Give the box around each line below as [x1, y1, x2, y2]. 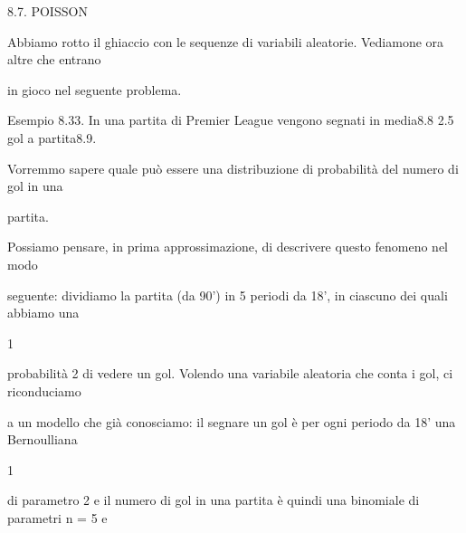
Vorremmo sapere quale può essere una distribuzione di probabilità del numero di [7, 158, 459, 177]
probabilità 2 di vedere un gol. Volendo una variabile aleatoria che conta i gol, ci [7, 364, 453, 383]
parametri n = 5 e [7, 508, 108, 527]
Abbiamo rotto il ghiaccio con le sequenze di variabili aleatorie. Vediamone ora [7, 32, 444, 51]
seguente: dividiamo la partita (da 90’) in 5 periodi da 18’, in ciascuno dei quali [7, 285, 448, 304]
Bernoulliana [7, 430, 78, 449]
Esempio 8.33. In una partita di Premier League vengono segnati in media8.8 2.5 [7, 110, 454, 129]
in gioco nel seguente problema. [7, 80, 182, 99]
